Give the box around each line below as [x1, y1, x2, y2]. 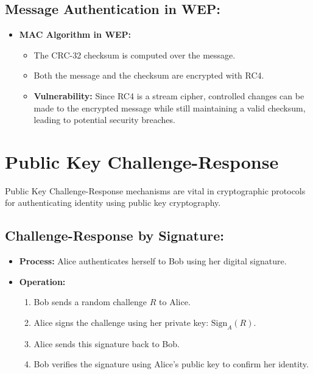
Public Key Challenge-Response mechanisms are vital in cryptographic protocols [5, 184, 306, 197]
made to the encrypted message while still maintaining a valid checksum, [33, 101, 306, 114]
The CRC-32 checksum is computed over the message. [33, 48, 236, 61]
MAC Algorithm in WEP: [19, 28, 132, 41]
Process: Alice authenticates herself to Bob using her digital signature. [19, 255, 287, 267]
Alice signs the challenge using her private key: [33, 316, 209, 329]
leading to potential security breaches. [33, 113, 175, 126]
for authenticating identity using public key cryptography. [5, 196, 221, 209]
